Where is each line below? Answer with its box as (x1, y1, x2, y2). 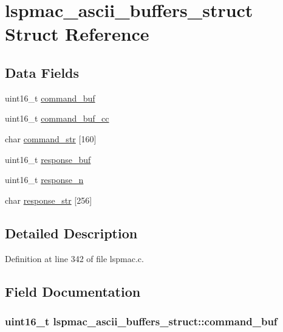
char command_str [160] (5, 132, 97, 145)
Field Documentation (5, 282, 141, 300)
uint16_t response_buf (5, 153, 91, 165)
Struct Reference (5, 21, 149, 46)
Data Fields (5, 63, 80, 81)
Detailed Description (5, 223, 138, 242)
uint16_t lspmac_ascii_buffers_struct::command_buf (5, 313, 278, 328)
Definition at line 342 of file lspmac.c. (5, 252, 144, 265)
